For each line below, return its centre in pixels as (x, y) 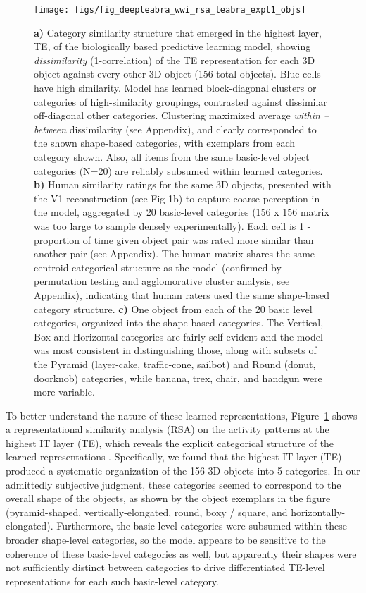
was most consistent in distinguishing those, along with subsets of (175, 350)
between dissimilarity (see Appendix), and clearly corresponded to (175, 129)
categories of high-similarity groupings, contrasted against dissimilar (181, 101)
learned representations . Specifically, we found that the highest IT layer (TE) (174, 457)
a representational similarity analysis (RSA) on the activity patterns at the (168, 429)
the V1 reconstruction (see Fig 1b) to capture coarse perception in (177, 198)
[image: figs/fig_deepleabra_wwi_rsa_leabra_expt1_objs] (170, 10)
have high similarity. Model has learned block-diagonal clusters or (175, 88)
